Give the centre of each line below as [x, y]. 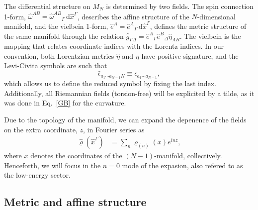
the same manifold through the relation [64, 36]
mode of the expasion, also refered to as [182, 165]
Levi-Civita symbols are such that [56, 65]
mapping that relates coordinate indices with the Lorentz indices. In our [114, 46]
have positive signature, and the [190, 55]
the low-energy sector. [37, 175]
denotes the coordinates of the [76, 156]
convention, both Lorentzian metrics [59, 55]
